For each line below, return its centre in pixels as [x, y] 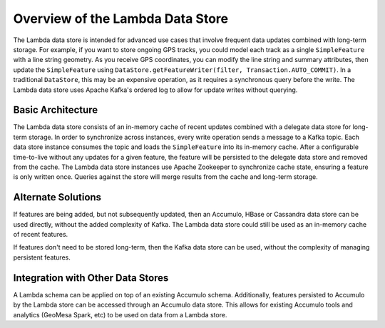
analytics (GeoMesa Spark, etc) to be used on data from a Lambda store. [120, 314]
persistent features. [42, 257]
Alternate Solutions [57, 197]
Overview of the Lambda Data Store [120, 19]
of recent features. [41, 235]
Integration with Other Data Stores [91, 278]
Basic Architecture [56, 110]
